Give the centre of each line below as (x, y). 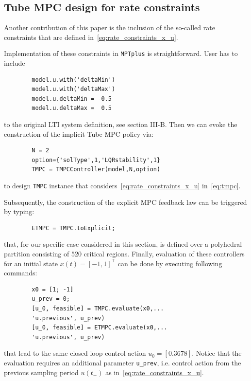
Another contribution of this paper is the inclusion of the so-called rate (109, 27)
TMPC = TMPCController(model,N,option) (96, 170)
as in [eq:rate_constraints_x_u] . (155, 372)
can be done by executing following (170, 263)
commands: (21, 273)
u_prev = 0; (51, 299)
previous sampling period (41, 372)
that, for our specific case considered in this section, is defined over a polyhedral (123, 244)
